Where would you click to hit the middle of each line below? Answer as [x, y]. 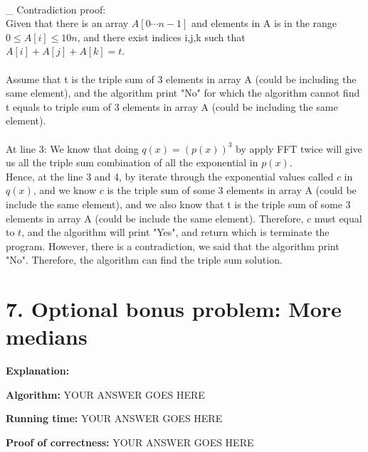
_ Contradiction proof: [56, 9]
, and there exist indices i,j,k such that [161, 37]
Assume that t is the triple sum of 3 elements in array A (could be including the [181, 79]
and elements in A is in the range [264, 23]
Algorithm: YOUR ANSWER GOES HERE [105, 394]
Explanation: [38, 371]
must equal [338, 218]
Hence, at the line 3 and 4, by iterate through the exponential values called [170, 176]
